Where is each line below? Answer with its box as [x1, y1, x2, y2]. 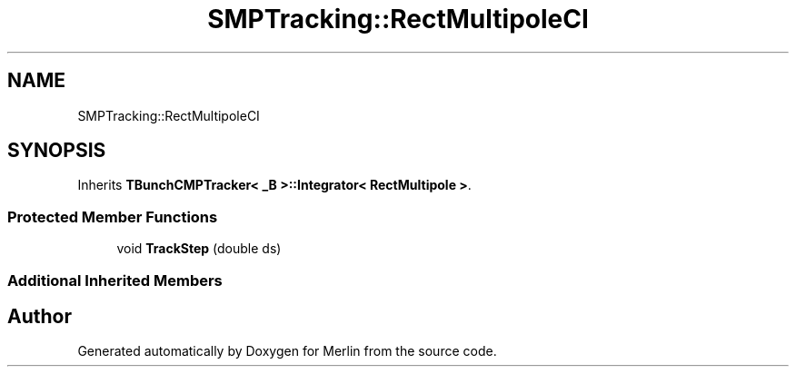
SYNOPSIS [7, 139, 106, 162]
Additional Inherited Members [7, 271, 223, 290]
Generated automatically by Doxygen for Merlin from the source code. [77, 343, 497, 359]
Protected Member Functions [7, 207, 218, 226]
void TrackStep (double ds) [116, 241, 282, 257]
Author [7, 304, 72, 328]
